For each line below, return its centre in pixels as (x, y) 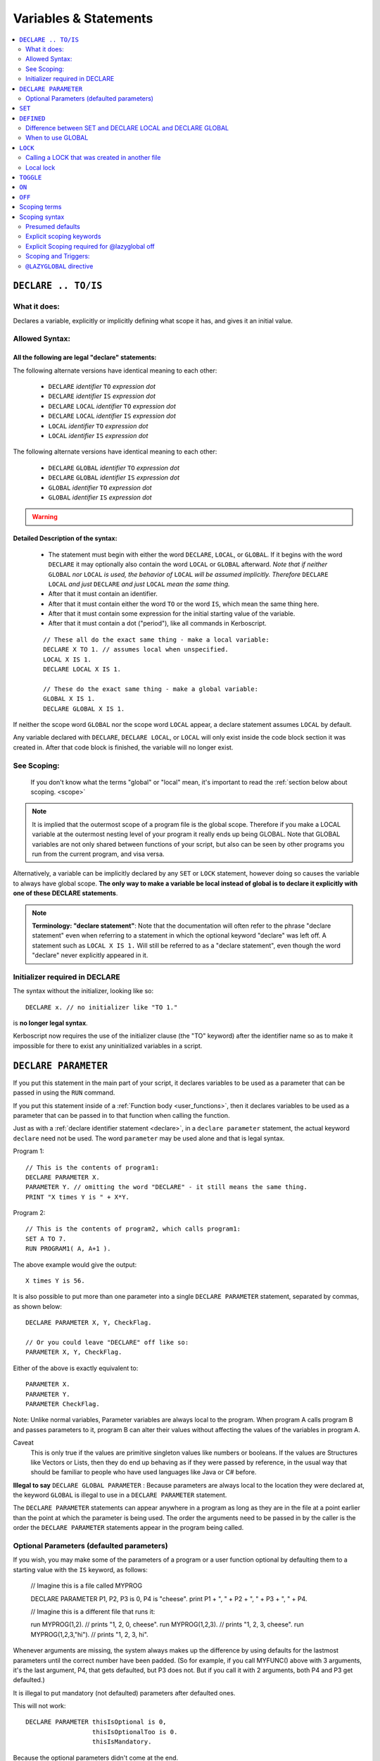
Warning (45, 517)
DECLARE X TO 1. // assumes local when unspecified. (136, 649)
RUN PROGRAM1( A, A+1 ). (68, 1249)
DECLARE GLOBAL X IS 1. (84, 709)
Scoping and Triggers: (58, 256)
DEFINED (32, 118)
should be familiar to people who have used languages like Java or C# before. (144, 1472)
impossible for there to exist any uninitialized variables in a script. (108, 1045)
